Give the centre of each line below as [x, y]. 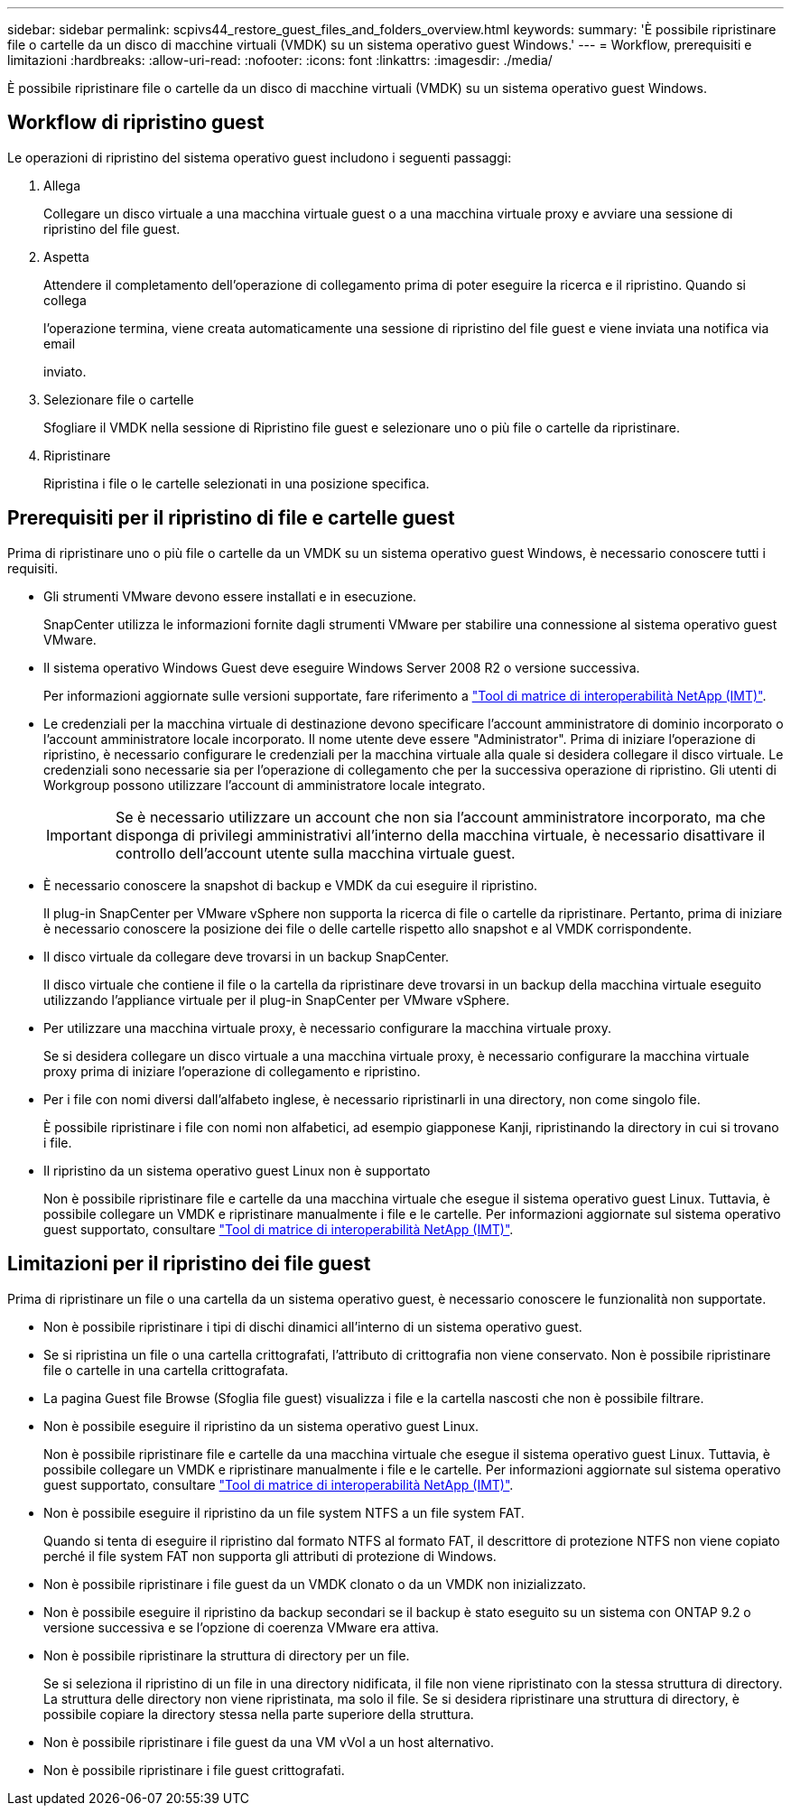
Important [79, 835]
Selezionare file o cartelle [119, 399]
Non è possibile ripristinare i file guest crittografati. [194, 1770]
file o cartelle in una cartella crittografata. [166, 1370]
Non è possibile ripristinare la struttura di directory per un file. [227, 1655]
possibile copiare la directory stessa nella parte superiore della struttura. [259, 1714]
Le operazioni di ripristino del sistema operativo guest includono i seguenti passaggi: [260, 157]
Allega [62, 185]
